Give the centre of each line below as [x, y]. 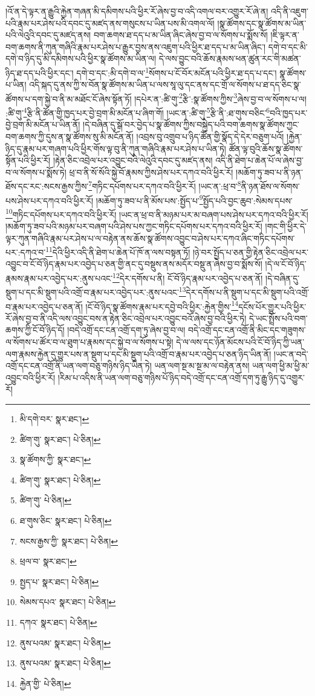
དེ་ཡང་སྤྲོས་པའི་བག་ [278, 318]
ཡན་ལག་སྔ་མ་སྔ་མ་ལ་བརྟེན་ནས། [202, 366]
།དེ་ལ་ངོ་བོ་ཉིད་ [286, 264]
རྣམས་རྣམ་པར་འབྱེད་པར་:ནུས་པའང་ [59, 278]
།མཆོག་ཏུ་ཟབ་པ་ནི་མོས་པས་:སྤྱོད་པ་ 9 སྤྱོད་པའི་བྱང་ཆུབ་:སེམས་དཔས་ [194, 199]
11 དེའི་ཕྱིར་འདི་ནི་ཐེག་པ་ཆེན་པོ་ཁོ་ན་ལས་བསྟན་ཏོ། [118, 251]
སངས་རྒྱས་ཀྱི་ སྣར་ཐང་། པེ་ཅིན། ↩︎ [69, 541]
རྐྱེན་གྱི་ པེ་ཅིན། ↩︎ [45, 683]
